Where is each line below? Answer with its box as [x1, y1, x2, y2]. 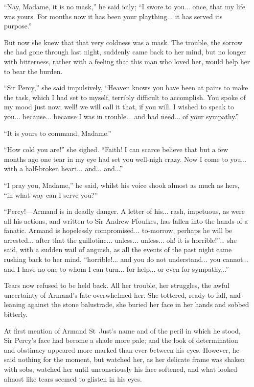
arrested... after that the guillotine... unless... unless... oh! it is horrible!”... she [4, 234, 237, 245]
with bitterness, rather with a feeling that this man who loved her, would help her [4, 56, 250, 66]
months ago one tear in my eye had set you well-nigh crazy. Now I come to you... [4, 154, 247, 164]
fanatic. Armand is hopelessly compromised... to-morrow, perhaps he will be [4, 225, 232, 235]
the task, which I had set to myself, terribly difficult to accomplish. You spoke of [4, 92, 246, 102]
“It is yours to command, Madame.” [4, 128, 112, 138]
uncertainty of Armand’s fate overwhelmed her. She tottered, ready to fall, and [4, 289, 241, 300]
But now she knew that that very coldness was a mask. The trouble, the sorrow [4, 37, 243, 47]
